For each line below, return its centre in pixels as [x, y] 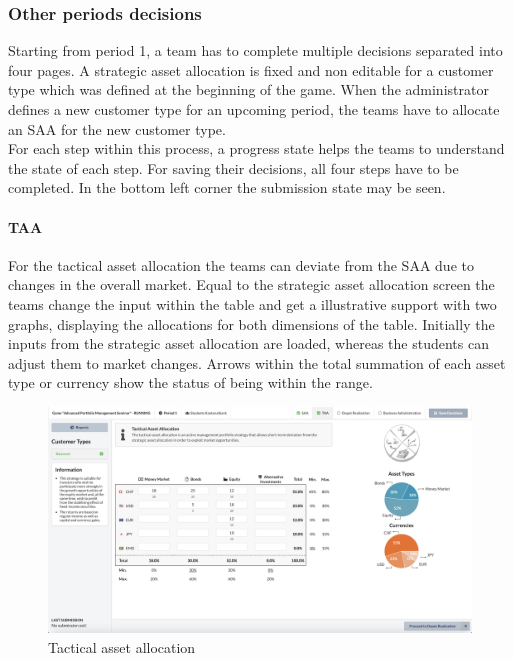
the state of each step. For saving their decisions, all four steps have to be [233, 167]
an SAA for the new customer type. [117, 128]
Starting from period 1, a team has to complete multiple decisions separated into [255, 50]
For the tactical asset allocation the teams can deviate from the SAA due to [241, 264]
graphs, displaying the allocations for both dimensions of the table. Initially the [251, 323]
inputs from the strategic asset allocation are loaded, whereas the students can [248, 343]
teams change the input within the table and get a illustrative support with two [252, 303]
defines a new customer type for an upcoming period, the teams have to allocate [254, 109]
